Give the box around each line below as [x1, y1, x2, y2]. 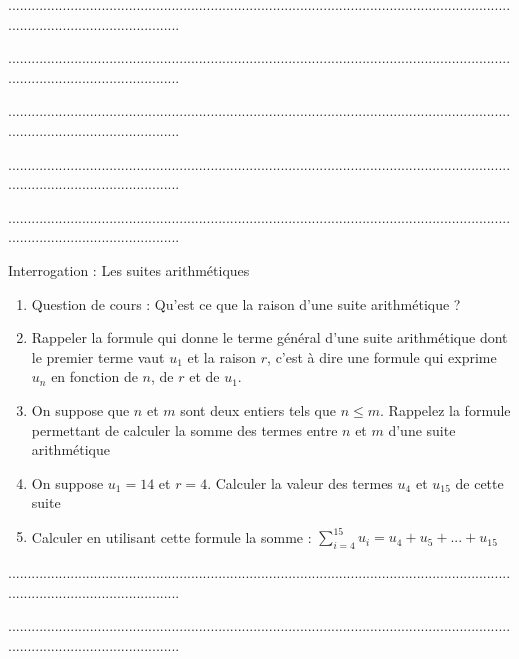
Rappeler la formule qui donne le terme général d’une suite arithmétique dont [31, 327, 508, 348]
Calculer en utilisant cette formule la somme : [31, 526, 312, 547]
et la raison [187, 346, 257, 367]
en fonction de [51, 366, 138, 387]
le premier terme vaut [31, 346, 165, 367]
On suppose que [31, 399, 130, 420]
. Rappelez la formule [380, 399, 511, 420]
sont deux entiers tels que [180, 399, 337, 420]
